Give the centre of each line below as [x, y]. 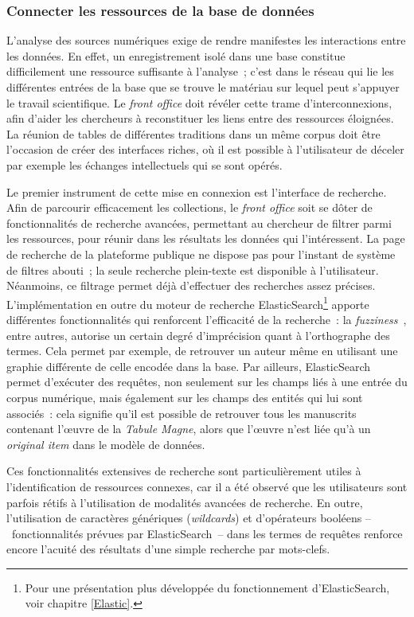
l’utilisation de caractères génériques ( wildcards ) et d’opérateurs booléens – [189, 518]
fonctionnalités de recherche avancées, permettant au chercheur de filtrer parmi [199, 223]
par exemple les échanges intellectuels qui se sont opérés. [145, 164]
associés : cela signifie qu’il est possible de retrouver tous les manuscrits [182, 413]
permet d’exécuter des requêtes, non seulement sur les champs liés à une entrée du [207, 382]
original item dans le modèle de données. [106, 444]
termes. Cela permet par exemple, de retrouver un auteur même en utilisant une [202, 351]
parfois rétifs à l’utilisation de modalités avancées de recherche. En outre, [185, 502]
